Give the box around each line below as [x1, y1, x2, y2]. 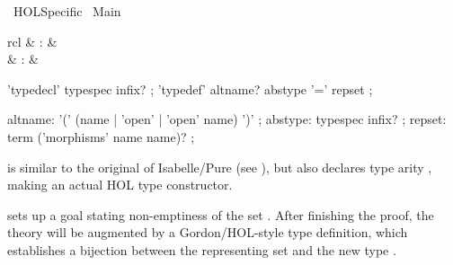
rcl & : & [7, 31, 58, 50]
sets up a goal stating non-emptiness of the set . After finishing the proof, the [7, 205, 434, 224]
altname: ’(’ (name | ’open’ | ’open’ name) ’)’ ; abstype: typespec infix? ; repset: [7, 110, 447, 128]
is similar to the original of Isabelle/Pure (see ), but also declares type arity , [7, 157, 432, 176]
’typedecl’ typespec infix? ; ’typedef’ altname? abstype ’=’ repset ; [7, 79, 373, 98]
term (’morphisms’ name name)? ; [7, 127, 195, 146]
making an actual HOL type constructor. [7, 175, 233, 194]
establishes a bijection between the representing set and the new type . [7, 240, 396, 259]
